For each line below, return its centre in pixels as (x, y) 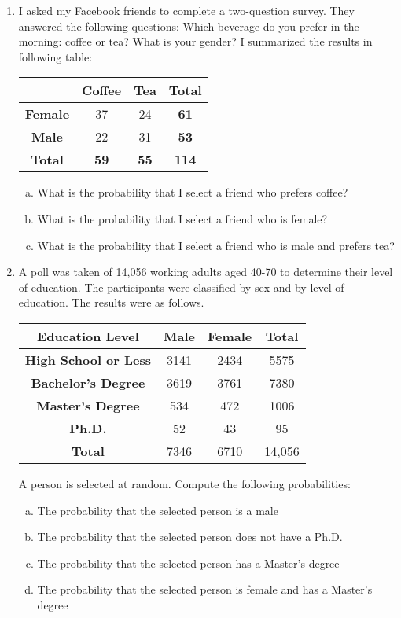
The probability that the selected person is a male (158, 510)
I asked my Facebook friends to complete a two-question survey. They (186, 10)
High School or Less (88, 359)
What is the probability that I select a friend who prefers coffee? (193, 192)
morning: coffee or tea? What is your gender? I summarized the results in (195, 41)
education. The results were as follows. (111, 302)
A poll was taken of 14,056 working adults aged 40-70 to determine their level (206, 272)
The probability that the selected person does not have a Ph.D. (190, 537)
